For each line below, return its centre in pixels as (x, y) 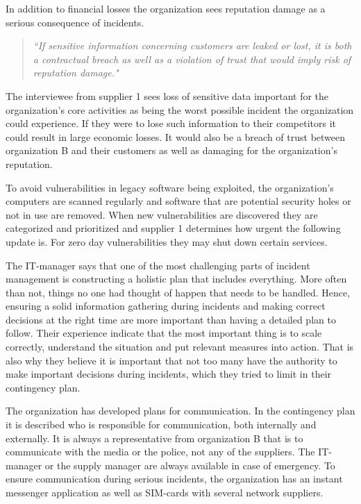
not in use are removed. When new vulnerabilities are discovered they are (162, 214)
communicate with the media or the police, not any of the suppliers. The (160, 452)
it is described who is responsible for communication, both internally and (161, 425)
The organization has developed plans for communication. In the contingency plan (180, 411)
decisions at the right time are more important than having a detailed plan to (171, 319)
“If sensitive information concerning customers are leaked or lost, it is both (192, 45)
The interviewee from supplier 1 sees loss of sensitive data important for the (167, 95)
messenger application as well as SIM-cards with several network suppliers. (165, 492)
